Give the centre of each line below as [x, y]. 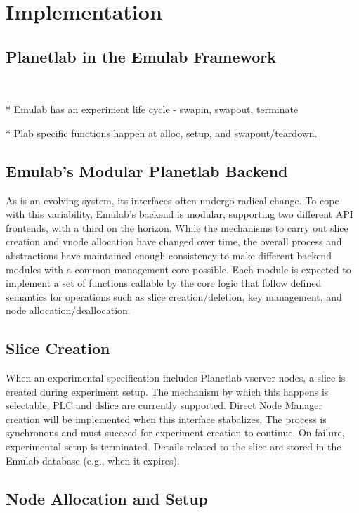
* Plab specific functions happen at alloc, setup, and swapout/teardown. [162, 132]
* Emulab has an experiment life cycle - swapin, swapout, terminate [152, 109]
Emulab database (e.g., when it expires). [93, 460]
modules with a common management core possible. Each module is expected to [178, 269]
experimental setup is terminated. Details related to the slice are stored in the [174, 447]
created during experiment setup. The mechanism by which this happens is [167, 391]
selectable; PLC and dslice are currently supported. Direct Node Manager [164, 405]
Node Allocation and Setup [107, 498]
